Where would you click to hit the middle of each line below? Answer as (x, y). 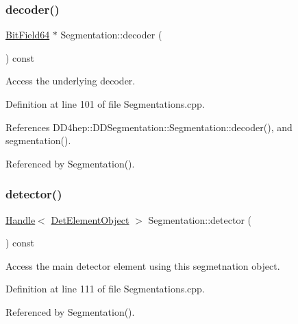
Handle (21, 219)
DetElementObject (90, 219)
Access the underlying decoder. (71, 81)
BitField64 (28, 35)
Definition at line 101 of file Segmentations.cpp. (105, 104)
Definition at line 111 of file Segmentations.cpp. (105, 289)
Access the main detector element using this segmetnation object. (143, 265)
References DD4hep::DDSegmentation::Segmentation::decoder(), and (149, 127)
